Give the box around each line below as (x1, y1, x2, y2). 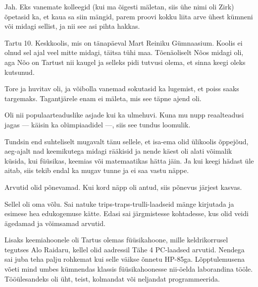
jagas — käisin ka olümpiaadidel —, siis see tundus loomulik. (4, 119, 191, 129)
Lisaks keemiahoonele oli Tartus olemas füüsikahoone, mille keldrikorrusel (4, 234, 228, 245)
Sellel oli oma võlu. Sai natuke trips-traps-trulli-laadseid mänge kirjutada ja (4, 198, 234, 209)
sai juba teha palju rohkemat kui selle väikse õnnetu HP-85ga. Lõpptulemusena (4, 254, 245, 264)
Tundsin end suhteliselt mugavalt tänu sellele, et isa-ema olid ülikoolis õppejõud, (4, 136, 249, 146)
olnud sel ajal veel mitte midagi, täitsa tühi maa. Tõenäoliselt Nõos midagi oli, (4, 47, 244, 57)
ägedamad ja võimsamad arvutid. (4, 218, 105, 228)
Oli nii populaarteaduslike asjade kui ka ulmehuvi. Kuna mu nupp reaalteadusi (4, 110, 244, 120)
